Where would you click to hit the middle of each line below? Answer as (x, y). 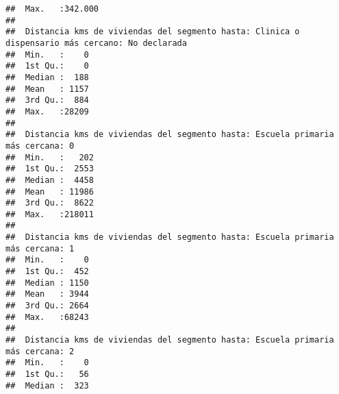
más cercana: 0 (40, 146)
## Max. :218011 (50, 214)
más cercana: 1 (40, 248)
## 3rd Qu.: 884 (47, 100)
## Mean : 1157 (47, 89)
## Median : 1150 (47, 283)
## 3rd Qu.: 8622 (50, 203)
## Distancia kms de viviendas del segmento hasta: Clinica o (153, 32)
